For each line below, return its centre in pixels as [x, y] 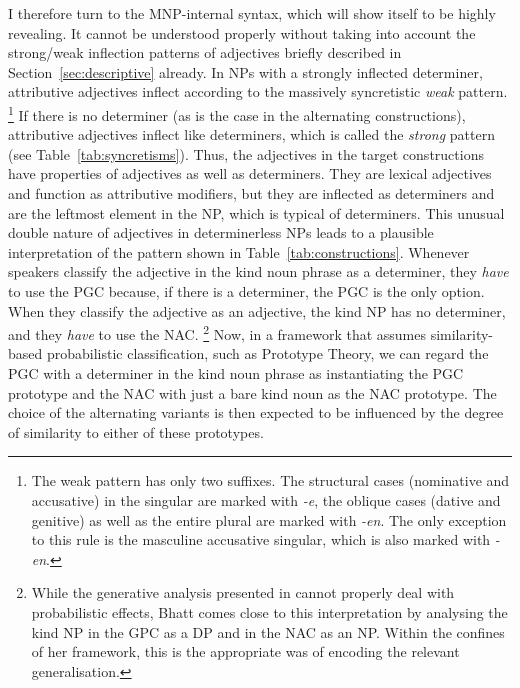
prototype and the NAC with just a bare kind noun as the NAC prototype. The [252, 392]
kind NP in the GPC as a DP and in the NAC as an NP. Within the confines [268, 631]
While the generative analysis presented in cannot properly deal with [243, 592]
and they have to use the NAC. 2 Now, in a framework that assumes [217, 332]
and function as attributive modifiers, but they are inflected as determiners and [251, 193]
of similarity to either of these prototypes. [136, 431]
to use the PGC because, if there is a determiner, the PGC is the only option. [246, 290]
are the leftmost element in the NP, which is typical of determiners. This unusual [256, 212]
